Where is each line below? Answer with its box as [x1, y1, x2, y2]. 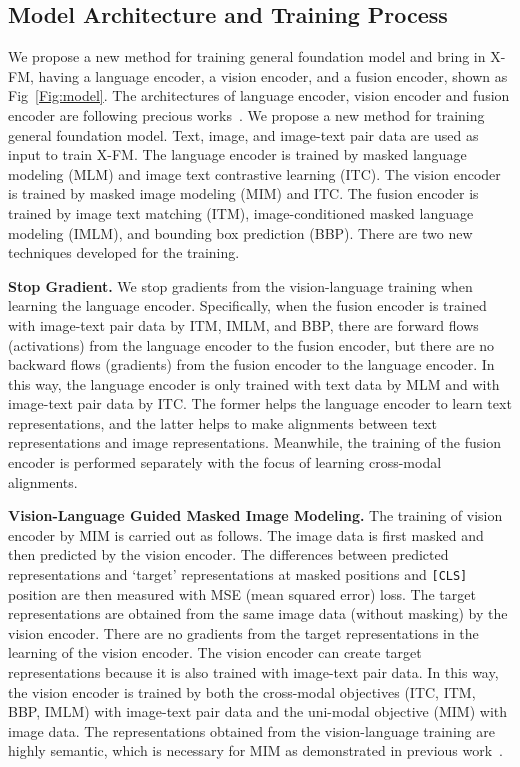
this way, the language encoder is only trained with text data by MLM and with [8, 373, 500, 394]
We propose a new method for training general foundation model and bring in [8, 46, 486, 67]
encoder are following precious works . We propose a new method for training [8, 104, 485, 125]
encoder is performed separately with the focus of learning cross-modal [8, 452, 442, 473]
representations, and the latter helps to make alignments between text [8, 412, 437, 433]
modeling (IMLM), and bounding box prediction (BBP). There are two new [8, 222, 473, 243]
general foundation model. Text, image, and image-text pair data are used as [8, 124, 479, 145]
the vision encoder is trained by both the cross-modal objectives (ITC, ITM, [8, 681, 476, 702]
